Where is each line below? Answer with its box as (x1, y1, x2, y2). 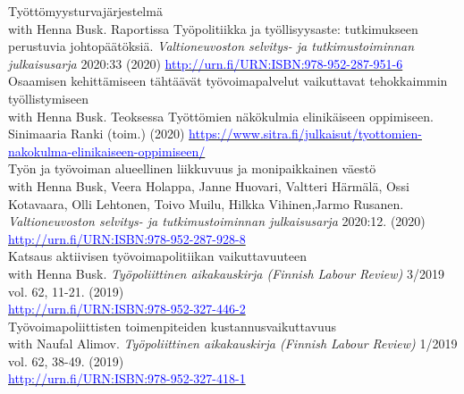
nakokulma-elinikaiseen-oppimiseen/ (8, 141, 206, 160)
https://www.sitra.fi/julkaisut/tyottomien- (189, 124, 422, 143)
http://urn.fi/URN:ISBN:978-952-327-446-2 (8, 299, 246, 318)
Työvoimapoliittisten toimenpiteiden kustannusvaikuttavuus (8, 316, 337, 335)
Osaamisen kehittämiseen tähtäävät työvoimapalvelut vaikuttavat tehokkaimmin (8, 71, 448, 90)
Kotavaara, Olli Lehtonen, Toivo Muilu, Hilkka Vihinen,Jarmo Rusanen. (8, 194, 404, 213)
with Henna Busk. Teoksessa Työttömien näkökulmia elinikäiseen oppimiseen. (8, 106, 434, 125)
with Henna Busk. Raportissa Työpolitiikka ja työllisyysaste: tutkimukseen (8, 19, 418, 38)
